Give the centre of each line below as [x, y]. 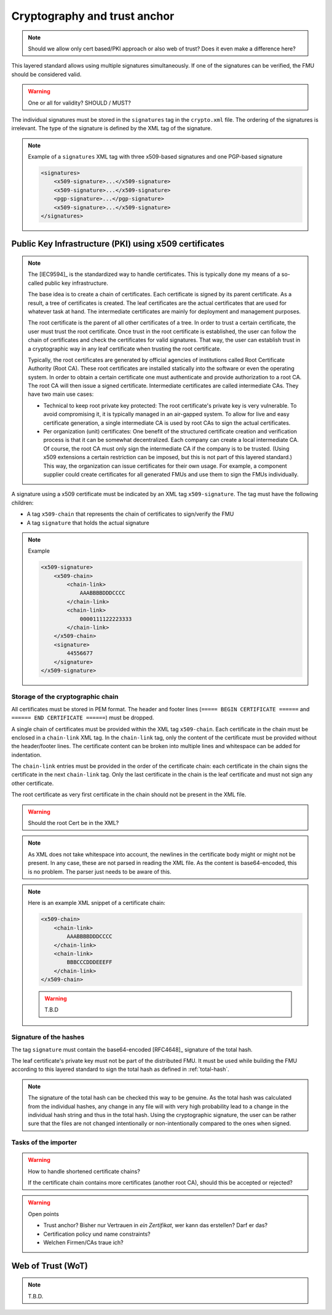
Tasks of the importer [44, 1142]
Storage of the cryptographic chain [65, 697]
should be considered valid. [46, 74]
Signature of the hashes [48, 1037]
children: [22, 503]
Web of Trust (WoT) [50, 1266]
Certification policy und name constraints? [97, 1234]
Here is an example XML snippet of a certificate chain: [97, 903]
